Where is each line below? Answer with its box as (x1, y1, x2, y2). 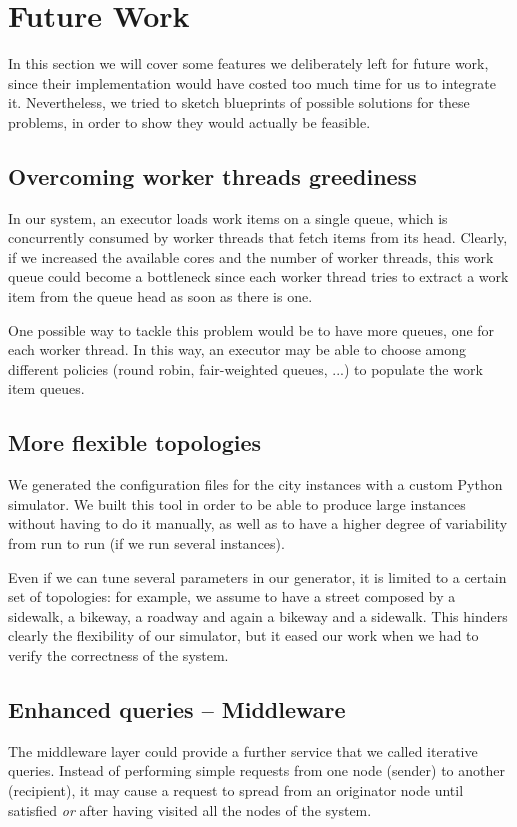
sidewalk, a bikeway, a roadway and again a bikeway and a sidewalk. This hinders (8, 605, 508, 626)
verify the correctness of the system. (8, 645, 229, 665)
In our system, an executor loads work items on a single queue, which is (8, 207, 448, 228)
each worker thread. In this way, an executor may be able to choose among (8, 339, 466, 360)
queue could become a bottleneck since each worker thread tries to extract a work (8, 266, 509, 287)
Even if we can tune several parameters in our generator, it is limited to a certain (8, 566, 507, 587)
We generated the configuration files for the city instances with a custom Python (8, 474, 503, 495)
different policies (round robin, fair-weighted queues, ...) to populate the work (8, 358, 483, 379)
